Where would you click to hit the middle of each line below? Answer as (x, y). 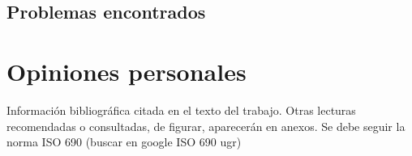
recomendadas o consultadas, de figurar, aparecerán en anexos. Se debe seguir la (206, 126)
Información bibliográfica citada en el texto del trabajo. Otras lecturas (181, 110)
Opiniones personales (127, 71)
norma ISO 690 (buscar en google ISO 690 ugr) (124, 142)
